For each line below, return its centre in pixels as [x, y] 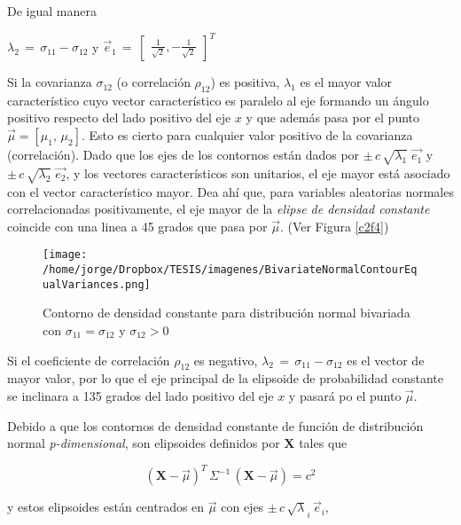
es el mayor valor [346, 82]
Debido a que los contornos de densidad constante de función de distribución [215, 425]
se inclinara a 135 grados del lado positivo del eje [141, 395]
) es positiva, [245, 82]
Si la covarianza [50, 82]
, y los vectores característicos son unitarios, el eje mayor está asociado [258, 172]
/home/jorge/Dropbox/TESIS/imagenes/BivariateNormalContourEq [230, 270]
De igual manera [52, 11]
